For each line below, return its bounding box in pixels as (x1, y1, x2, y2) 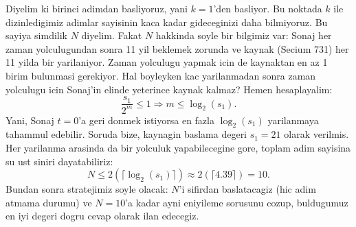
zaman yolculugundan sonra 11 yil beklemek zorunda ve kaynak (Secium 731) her (5, 41, 349, 56)
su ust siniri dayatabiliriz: (5, 154, 113, 168)
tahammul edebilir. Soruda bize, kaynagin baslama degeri (5, 127, 247, 141)
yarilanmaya (267, 112, 319, 127)
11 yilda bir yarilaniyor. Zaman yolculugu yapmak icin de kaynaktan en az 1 (5, 55, 328, 69)
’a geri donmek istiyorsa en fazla (78, 112, 214, 127)
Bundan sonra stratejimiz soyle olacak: (5, 182, 168, 196)
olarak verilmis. (284, 127, 349, 141)
